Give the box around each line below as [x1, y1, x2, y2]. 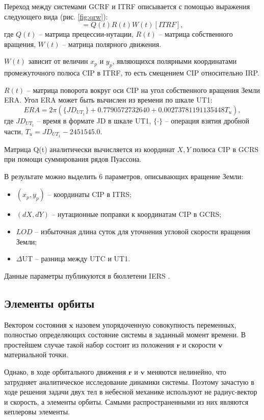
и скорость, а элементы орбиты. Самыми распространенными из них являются [4, 396, 249, 407]
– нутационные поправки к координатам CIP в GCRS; [51, 209, 222, 219]
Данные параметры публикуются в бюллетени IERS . [4, 270, 170, 281]
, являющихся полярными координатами [112, 56, 237, 66]
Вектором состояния [4, 319, 67, 330]
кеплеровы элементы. [4, 406, 70, 417]
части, [4, 126, 23, 136]
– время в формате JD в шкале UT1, [37, 115, 151, 126]
